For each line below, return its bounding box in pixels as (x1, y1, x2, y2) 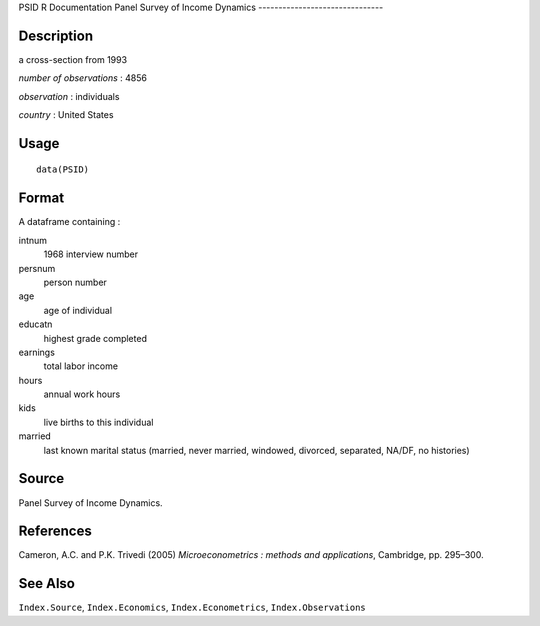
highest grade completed (43, 332, 147, 344)
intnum (18, 234, 48, 246)
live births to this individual (43, 416, 154, 428)
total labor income (43, 360, 119, 372)
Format (18, 190, 65, 207)
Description (18, 27, 94, 44)
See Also (18, 575, 75, 592)
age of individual (43, 304, 113, 316)
